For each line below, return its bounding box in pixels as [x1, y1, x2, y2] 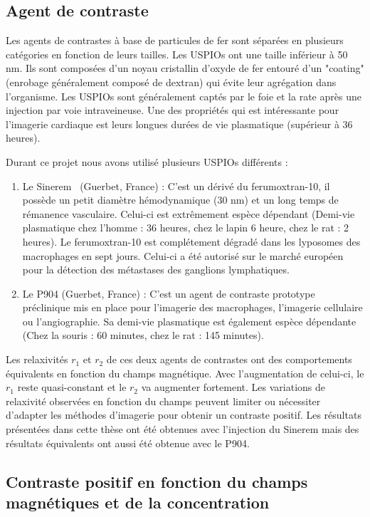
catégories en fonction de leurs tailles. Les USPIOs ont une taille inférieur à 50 [6, 46, 348, 61]
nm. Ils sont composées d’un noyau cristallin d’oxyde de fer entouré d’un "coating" [6, 61, 364, 75]
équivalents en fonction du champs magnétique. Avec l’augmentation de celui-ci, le [6, 365, 364, 380]
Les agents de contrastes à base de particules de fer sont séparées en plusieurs [6, 33, 344, 48]
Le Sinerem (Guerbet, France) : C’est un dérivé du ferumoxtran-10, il [22, 178, 330, 193]
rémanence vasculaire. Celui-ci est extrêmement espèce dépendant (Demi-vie [22, 206, 355, 221]
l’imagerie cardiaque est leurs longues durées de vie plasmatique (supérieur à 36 [6, 116, 353, 131]
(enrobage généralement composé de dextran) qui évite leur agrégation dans [6, 74, 337, 89]
